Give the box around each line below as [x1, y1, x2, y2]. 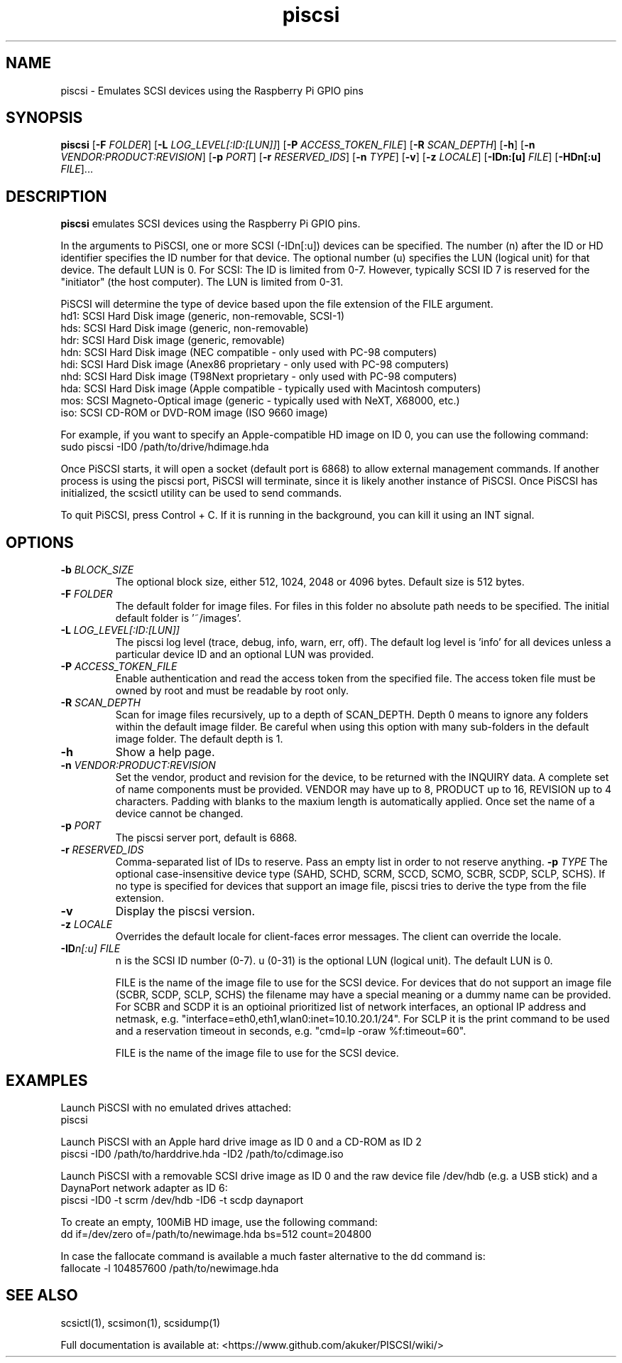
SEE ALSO [6, 1286, 78, 1305]
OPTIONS [6, 533, 74, 551]
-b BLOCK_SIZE [60, 564, 134, 576]
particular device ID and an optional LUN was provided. [115, 648, 374, 661]
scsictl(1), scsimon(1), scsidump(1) [60, 1316, 221, 1329]
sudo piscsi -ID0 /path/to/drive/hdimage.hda [60, 441, 269, 453]
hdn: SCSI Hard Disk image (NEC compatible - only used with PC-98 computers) [60, 346, 437, 359]
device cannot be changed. [115, 807, 244, 820]
